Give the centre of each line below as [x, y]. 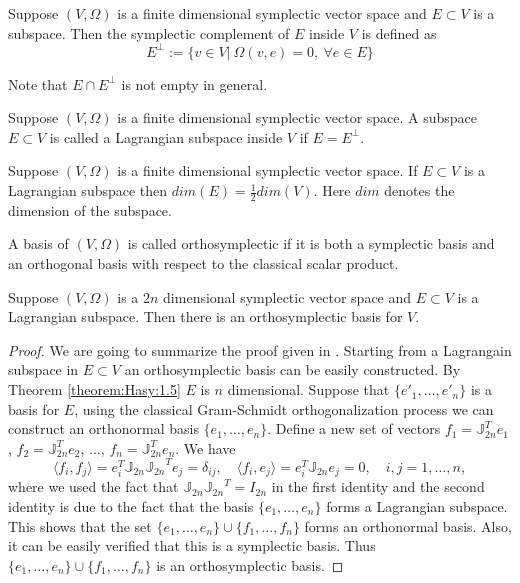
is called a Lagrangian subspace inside [166, 136]
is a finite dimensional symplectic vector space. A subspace [297, 117]
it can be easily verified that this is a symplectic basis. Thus [192, 545]
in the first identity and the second [378, 486]
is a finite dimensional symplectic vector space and [272, 13]
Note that [38, 83]
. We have [205, 447]
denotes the [419, 190]
